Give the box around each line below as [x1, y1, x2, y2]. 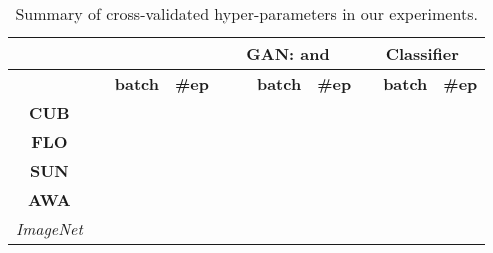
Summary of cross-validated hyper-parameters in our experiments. [15, 2, 478, 25]
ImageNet [16, 217, 83, 240]
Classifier [385, 42, 459, 65]
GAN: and [246, 42, 330, 65]
